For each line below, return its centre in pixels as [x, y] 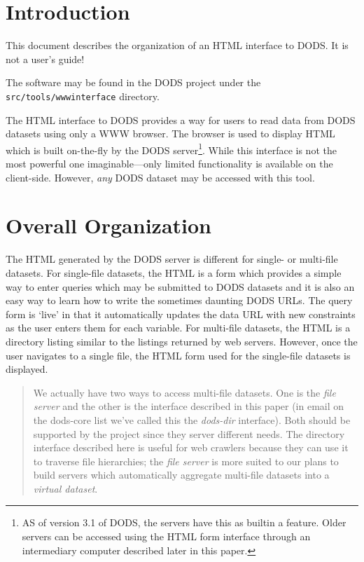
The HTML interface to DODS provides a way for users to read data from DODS [181, 119]
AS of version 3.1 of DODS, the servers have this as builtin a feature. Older [184, 522]
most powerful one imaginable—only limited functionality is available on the [169, 164]
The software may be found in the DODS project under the [133, 82]
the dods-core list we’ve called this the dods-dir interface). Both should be [192, 419]
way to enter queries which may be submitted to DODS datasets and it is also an [180, 286]
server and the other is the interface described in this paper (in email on [189, 406]
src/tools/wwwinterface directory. [83, 96]
